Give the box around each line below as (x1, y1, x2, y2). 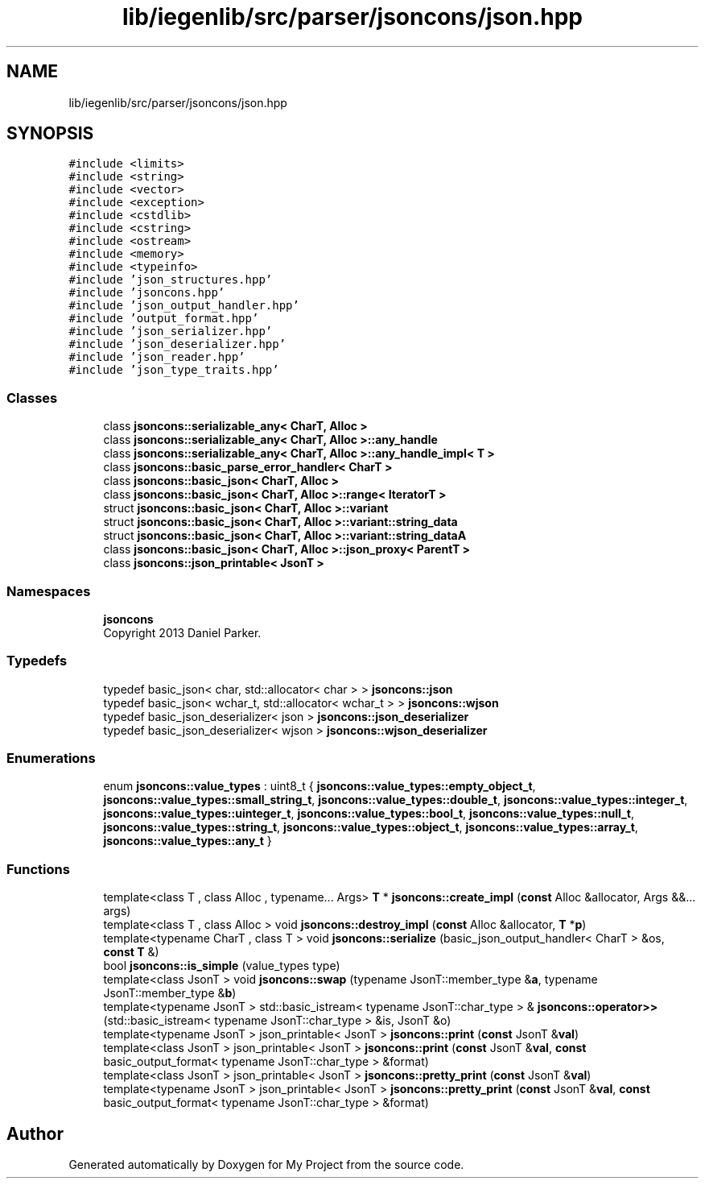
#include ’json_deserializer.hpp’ (68, 338, 287, 351)
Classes (6, 389, 58, 406)
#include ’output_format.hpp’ (68, 312, 259, 325)
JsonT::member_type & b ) (103, 986, 237, 1001)
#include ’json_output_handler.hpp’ (68, 299, 299, 313)
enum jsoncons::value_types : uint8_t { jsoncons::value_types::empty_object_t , (103, 779, 536, 793)
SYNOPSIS (6, 123, 94, 144)
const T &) (103, 945, 159, 959)
